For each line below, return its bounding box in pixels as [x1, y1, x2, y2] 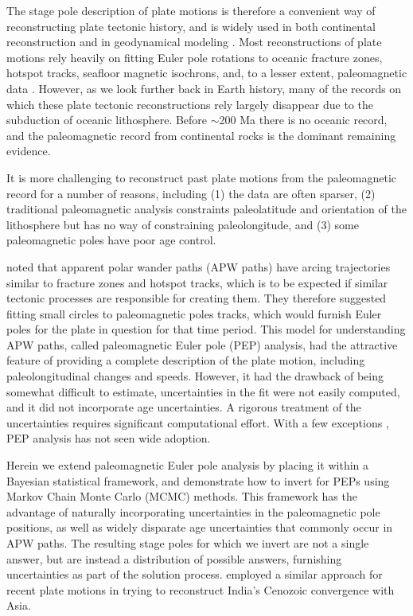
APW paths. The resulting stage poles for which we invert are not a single [6, 535, 369, 551]
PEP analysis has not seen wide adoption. [6, 430, 211, 446]
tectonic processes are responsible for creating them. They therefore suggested [6, 290, 387, 306]
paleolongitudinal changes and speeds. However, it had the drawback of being [6, 368, 384, 384]
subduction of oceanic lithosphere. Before [6, 111, 208, 128]
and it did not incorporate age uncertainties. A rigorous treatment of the [6, 399, 361, 415]
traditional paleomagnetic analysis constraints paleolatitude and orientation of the [6, 201, 407, 217]
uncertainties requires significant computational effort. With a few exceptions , [6, 414, 389, 431]
